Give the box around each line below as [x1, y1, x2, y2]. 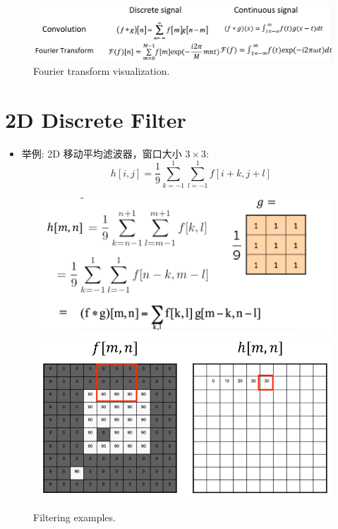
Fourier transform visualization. [33, 63, 170, 78]
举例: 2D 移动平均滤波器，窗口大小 [21, 145, 182, 160]
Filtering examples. [33, 510, 116, 525]
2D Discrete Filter [5, 105, 186, 133]
